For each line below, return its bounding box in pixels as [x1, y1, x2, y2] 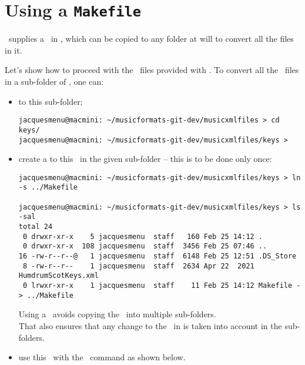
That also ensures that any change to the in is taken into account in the [18, 319, 282, 331]
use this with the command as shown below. [18, 351, 186, 363]
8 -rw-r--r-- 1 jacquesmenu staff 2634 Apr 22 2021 [22, 261, 254, 270]
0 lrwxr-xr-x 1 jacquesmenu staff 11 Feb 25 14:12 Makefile [22, 281, 293, 290]
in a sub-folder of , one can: [5, 75, 104, 88]
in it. [5, 44, 22, 56]
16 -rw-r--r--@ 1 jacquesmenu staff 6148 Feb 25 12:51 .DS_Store [18, 252, 297, 261]
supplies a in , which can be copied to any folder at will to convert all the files [8, 32, 294, 45]
